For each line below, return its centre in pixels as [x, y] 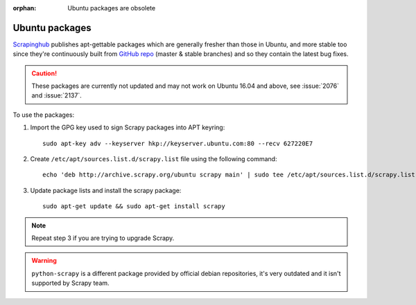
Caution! [44, 73]
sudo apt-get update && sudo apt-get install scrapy [134, 206]
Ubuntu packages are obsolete [112, 8]
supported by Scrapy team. [71, 283]
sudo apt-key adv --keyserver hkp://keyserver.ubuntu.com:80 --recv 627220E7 [178, 143]
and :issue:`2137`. [57, 95]
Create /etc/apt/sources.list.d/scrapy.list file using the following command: [154, 159]
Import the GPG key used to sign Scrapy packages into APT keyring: [128, 127]
